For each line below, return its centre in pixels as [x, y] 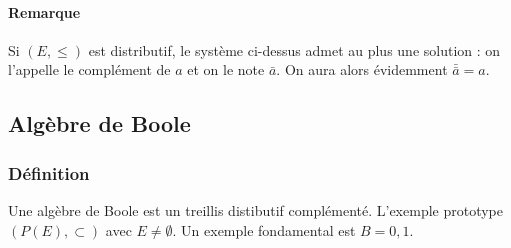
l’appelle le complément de [89, 69]
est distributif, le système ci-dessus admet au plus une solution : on [294, 49]
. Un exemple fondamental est [264, 229]
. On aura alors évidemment [362, 69]
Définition [49, 172]
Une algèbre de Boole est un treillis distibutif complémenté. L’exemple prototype [255, 209]
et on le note [226, 69]
